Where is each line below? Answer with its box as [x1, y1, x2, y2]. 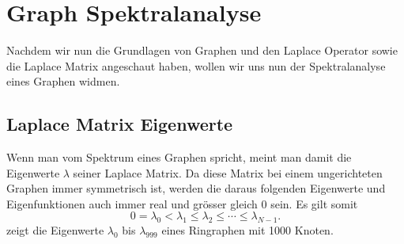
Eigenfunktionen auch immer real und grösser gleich [6, 195, 258, 212]
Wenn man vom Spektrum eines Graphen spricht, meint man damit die [6, 149, 352, 166]
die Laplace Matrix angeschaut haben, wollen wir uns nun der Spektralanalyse [6, 57, 386, 74]
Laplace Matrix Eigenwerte [6, 112, 233, 136]
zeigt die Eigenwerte [6, 222, 104, 238]
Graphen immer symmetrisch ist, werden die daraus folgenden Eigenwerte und [6, 180, 386, 196]
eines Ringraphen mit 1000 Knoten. [161, 222, 334, 238]
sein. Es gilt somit [270, 195, 358, 212]
